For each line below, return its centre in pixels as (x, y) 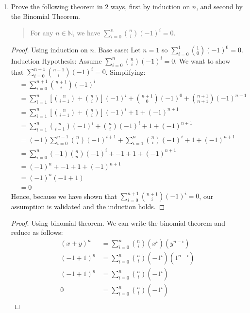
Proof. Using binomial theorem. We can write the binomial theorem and (118, 222)
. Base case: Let (117, 50)
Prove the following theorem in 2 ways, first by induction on (100, 6)
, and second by (219, 6)
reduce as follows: (37, 232)
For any (42, 32)
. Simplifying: (125, 72)
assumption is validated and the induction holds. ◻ (88, 206)
